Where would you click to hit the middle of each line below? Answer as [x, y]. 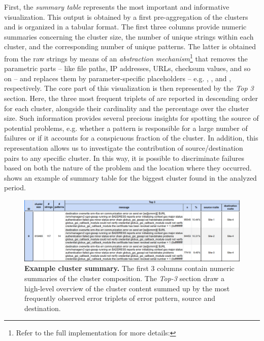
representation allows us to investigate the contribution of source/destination [124, 147]
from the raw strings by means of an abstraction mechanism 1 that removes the [126, 57]
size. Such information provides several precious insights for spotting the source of [131, 118]
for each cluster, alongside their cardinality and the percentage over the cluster [127, 108]
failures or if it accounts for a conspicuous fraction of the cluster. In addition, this [131, 138]
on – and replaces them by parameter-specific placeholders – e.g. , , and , [118, 78]
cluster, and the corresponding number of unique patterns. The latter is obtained [130, 46]
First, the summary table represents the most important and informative [117, 7]
